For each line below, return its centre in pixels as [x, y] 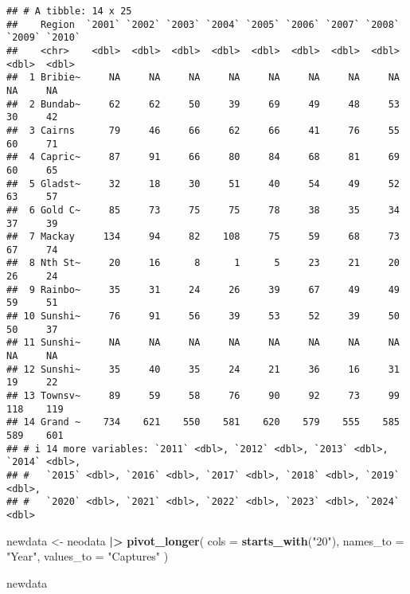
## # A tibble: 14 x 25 [69, 11]
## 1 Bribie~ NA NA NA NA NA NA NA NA [203, 78]
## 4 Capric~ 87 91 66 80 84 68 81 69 [203, 157]
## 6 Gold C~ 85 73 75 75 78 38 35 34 [203, 210]
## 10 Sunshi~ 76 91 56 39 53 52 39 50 [203, 317]
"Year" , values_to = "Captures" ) [88, 556]
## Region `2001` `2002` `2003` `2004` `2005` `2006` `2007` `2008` [203, 24]
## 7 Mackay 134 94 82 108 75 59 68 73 [203, 237]
